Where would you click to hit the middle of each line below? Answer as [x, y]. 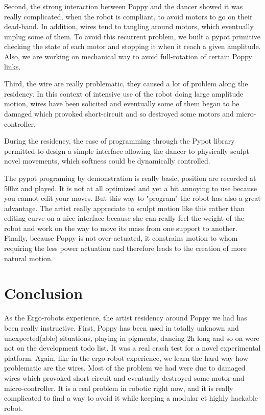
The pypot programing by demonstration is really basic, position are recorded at [130, 178]
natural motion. [29, 258]
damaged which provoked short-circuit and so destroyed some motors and [119, 113]
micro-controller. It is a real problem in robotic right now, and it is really [119, 388]
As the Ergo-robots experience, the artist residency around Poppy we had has [126, 318]
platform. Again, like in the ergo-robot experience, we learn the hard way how [126, 358]
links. [13, 66]
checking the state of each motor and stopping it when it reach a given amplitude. [132, 46]
